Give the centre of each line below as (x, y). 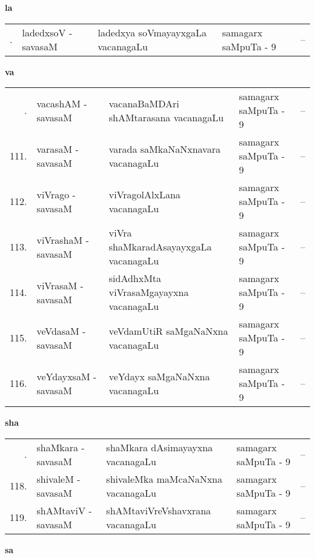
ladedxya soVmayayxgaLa (152, 32)
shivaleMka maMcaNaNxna (164, 479)
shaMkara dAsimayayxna (160, 447)
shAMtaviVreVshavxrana (159, 510)
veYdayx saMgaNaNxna (159, 376)
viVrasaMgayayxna (149, 292)
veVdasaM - (61, 331)
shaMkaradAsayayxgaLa (160, 247)
